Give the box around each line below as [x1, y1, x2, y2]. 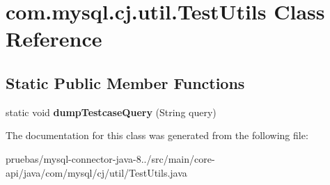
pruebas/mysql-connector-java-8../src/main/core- [6, 151, 215, 166]
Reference [6, 24, 102, 53]
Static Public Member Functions [6, 72, 245, 93]
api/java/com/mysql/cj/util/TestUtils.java [6, 165, 187, 179]
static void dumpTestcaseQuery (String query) [6, 104, 217, 119]
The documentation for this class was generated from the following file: [6, 128, 308, 143]
